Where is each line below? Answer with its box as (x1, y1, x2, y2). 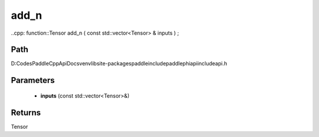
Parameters (11, 75, 55, 85)
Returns (11, 108, 41, 118)
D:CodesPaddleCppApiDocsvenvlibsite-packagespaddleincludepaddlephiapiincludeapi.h (11, 60, 227, 67)
